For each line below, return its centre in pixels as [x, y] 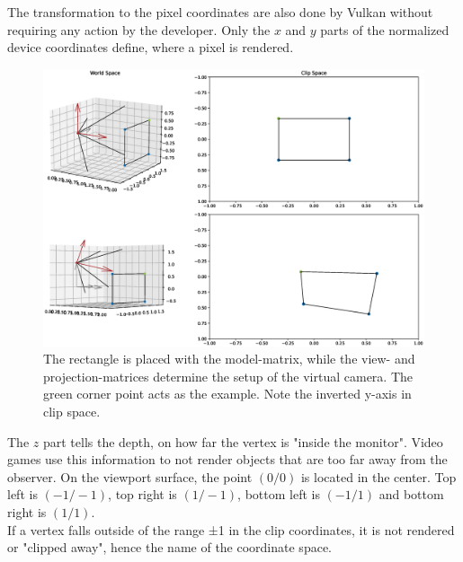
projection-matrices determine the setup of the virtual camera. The [228, 376]
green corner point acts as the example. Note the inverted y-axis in [227, 394]
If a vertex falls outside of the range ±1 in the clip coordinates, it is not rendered [231, 529]
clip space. [72, 412]
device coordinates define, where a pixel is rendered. [151, 47]
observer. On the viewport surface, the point [130, 476]
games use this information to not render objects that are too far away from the [227, 459]
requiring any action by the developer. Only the [139, 29]
